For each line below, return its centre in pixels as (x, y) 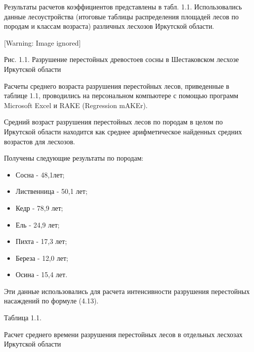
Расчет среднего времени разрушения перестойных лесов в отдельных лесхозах (123, 334)
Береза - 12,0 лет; (42, 258)
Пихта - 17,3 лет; (41, 241)
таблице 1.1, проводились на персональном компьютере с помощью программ (121, 95)
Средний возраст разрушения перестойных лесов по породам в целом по (113, 122)
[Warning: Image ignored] (42, 42)
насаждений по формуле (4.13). (51, 301)
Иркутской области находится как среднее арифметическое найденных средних (123, 131)
